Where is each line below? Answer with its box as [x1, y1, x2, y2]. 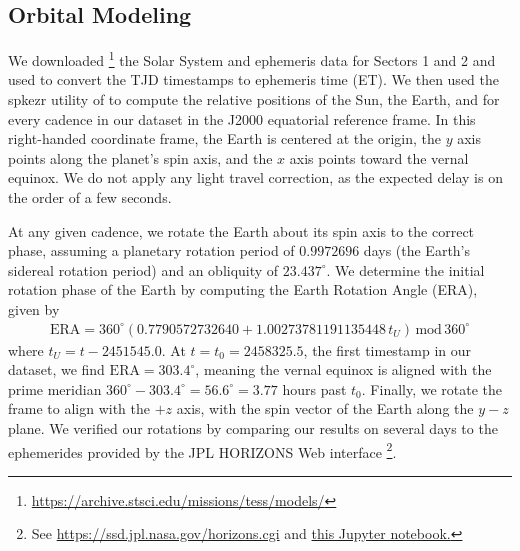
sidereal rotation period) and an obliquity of [8, 259, 279, 280]
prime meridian [8, 378, 102, 399]
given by [8, 298, 60, 319]
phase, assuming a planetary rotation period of [8, 240, 295, 261]
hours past [282, 378, 347, 399]
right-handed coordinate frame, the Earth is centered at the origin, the [8, 128, 441, 149]
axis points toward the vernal [289, 147, 469, 168]
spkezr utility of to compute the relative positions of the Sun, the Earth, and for [8, 89, 500, 110]
